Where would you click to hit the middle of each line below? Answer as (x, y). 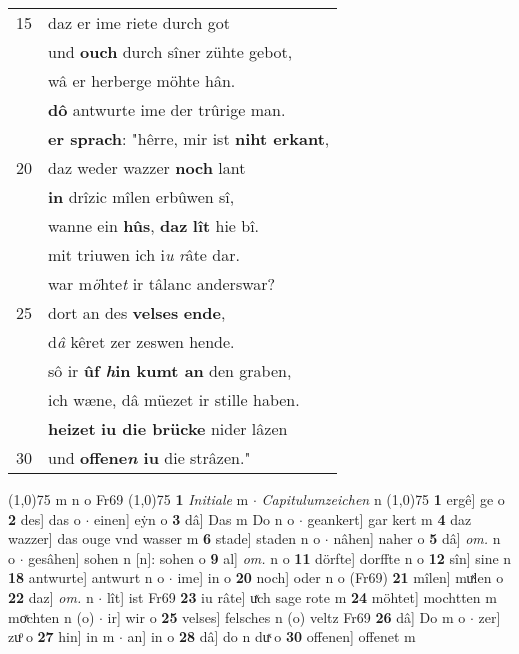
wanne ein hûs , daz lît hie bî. (154, 225)
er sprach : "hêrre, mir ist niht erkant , (189, 138)
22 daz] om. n (51, 596)
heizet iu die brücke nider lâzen (168, 428)
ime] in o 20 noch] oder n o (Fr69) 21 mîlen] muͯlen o (340, 577)
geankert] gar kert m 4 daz (389, 518)
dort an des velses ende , (137, 312)
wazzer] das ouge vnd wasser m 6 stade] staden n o (164, 538)
